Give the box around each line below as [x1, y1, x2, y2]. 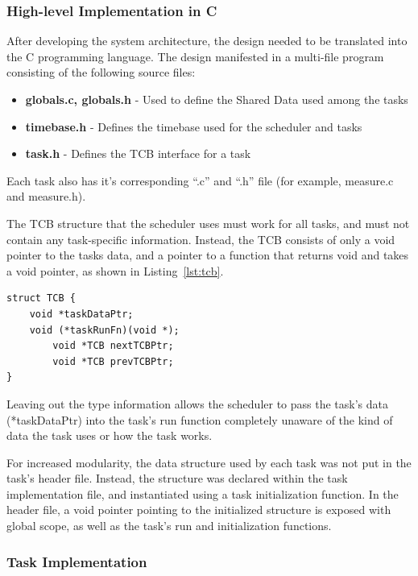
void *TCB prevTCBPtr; [52, 355, 174, 367]
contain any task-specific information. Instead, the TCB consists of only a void [6, 230, 395, 247]
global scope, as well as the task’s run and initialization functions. [6, 517, 332, 534]
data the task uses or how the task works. [6, 427, 213, 444]
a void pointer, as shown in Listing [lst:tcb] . [6, 262, 224, 279]
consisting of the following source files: [6, 64, 196, 81]
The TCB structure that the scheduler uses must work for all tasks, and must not [6, 214, 410, 231]
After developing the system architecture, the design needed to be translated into [6, 32, 408, 49]
